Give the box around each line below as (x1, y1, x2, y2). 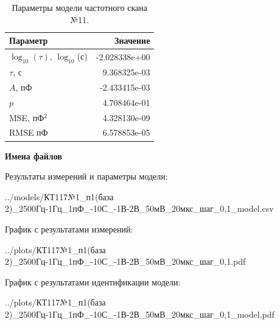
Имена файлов (5, 149, 62, 162)
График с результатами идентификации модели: (5, 275, 181, 288)
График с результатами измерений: (5, 222, 133, 235)
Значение (114, 34, 150, 47)
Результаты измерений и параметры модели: (5, 170, 168, 183)
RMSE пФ (9, 126, 48, 139)
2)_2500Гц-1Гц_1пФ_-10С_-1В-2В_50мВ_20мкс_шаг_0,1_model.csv (5, 202, 274, 215)
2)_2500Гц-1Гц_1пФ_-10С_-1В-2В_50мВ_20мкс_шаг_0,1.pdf (5, 255, 246, 268)
